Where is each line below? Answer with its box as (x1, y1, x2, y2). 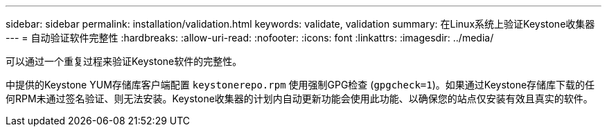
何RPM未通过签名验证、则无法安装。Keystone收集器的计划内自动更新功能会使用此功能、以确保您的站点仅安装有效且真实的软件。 (6, 93, 593, 104)
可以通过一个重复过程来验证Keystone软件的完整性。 (6, 55, 243, 67)
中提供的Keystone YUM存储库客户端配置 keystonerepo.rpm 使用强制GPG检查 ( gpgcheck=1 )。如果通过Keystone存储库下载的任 (6, 79, 595, 91)
